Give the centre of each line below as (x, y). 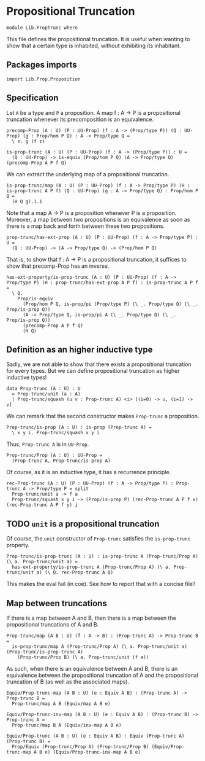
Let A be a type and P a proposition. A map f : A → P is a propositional (93, 112)
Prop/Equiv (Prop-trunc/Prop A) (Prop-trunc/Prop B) (80, 747)
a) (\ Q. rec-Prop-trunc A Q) (75, 572)
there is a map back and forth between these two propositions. (86, 226)
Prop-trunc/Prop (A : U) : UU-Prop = (54, 456)
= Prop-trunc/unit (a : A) (46, 394)
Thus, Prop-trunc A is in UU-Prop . (48, 444)
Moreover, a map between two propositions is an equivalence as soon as (98, 219)
